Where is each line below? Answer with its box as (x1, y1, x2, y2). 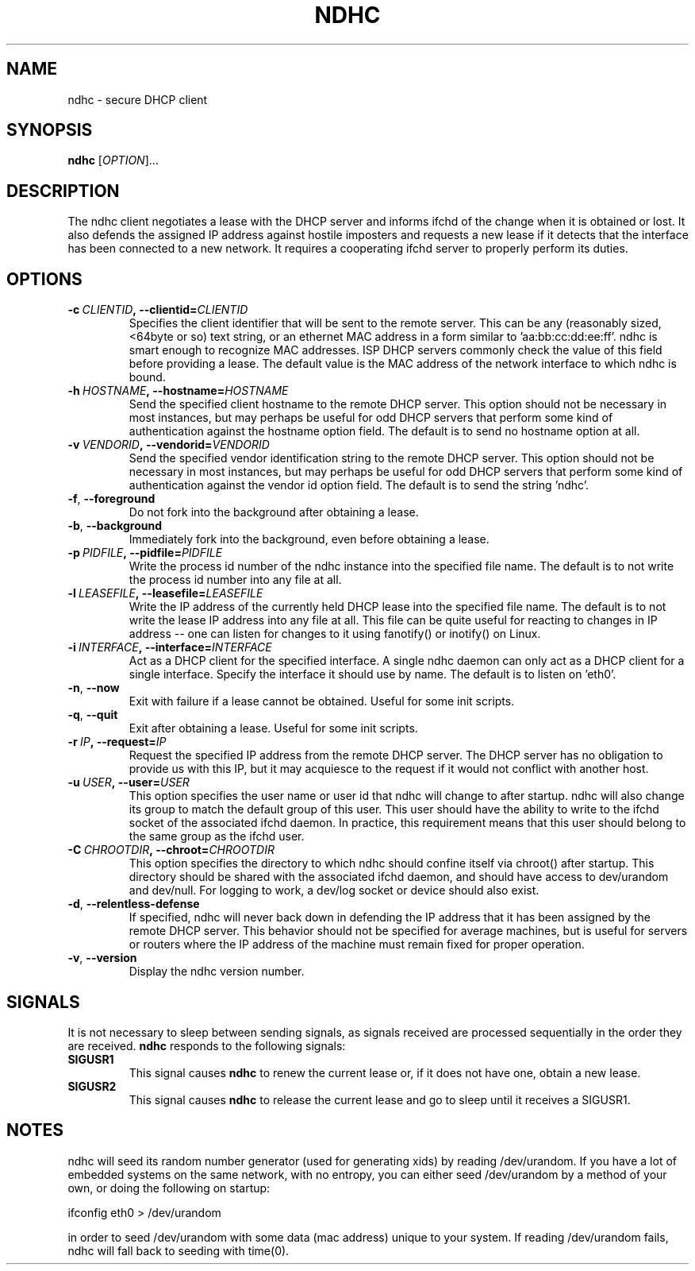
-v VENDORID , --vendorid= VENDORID (67, 438, 270, 452)
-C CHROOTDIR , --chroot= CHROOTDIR (67, 843, 275, 857)
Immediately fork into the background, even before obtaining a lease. (129, 532, 490, 547)
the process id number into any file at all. (129, 573, 342, 587)
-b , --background (67, 519, 163, 533)
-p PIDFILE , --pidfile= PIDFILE (67, 546, 223, 560)
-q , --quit (67, 708, 118, 722)
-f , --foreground (67, 492, 156, 506)
